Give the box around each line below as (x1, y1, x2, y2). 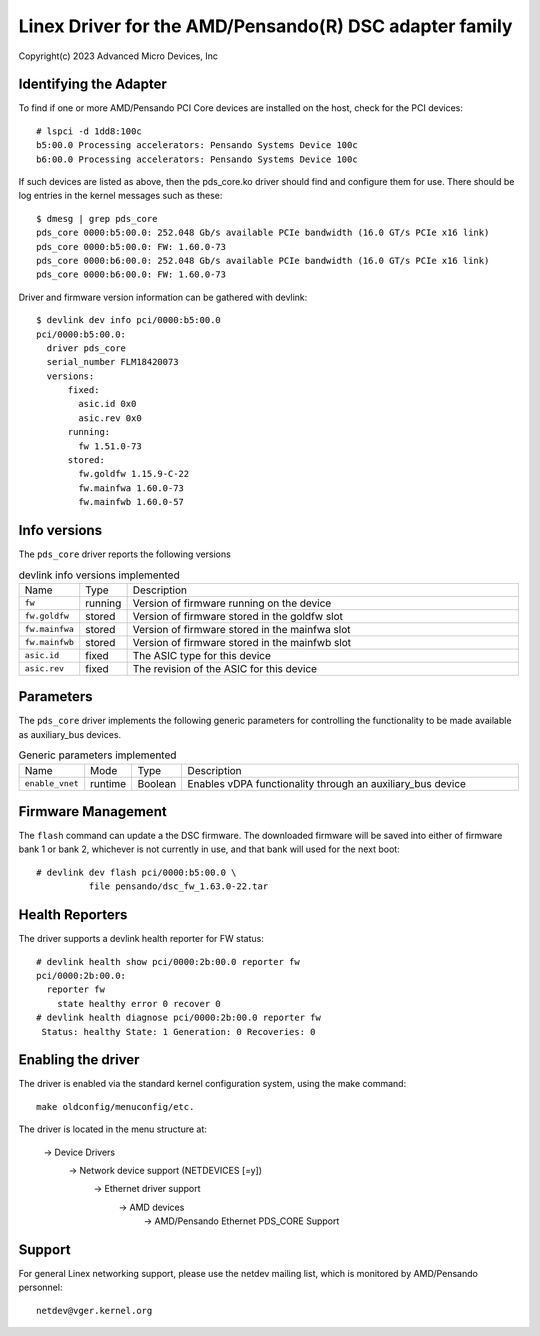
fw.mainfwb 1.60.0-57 (78, 496, 185, 508)
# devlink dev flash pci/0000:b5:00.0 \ (36, 866, 237, 878)
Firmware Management (18, 803, 167, 820)
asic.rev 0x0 (78, 412, 142, 424)
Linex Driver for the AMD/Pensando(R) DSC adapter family (18, 15, 513, 37)
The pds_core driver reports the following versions (18, 548, 232, 560)
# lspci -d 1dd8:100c (36, 125, 142, 137)
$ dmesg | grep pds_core (36, 213, 158, 224)
